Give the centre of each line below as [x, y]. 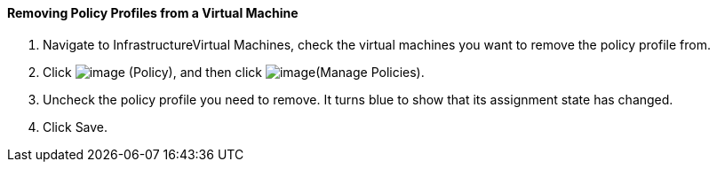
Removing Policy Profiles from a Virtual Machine [153, 13]
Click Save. [76, 127]
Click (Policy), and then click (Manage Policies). [234, 72]
